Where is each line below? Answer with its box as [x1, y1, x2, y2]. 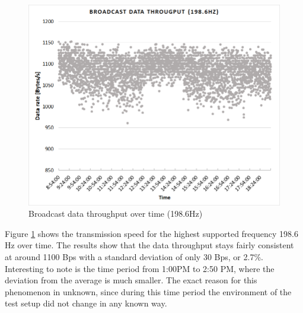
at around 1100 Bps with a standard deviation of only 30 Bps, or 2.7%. [5, 251, 263, 263]
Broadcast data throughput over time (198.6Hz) [28, 207, 203, 220]
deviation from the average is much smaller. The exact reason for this [5, 274, 257, 286]
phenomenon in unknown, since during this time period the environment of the [5, 285, 292, 298]
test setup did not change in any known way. [5, 297, 167, 309]
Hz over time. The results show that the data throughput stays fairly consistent [5, 239, 294, 251]
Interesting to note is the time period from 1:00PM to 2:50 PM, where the [5, 262, 275, 274]
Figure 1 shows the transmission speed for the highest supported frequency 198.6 [5, 227, 298, 239]
